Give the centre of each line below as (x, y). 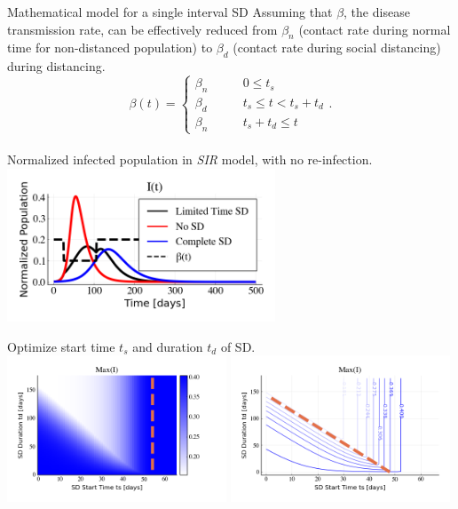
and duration (168, 346)
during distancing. (56, 66)
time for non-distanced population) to (110, 48)
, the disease (377, 12)
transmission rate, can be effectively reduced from (142, 29)
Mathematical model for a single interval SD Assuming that (170, 12)
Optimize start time (61, 346)
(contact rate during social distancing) (337, 48)
